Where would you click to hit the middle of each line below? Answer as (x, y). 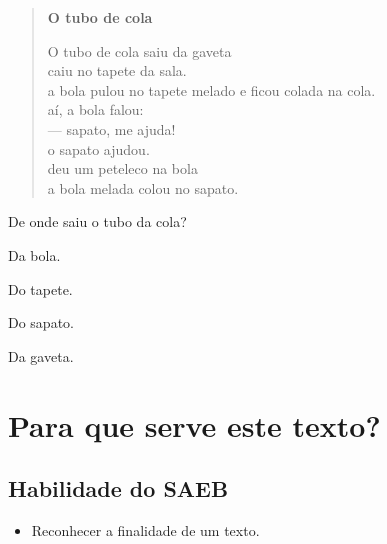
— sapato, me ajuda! (111, 128)
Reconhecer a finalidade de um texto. (145, 529)
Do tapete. (40, 288)
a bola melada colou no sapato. (143, 187)
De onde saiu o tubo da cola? (97, 221)
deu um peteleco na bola (122, 168)
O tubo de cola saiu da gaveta (139, 50)
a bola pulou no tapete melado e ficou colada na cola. (211, 89)
